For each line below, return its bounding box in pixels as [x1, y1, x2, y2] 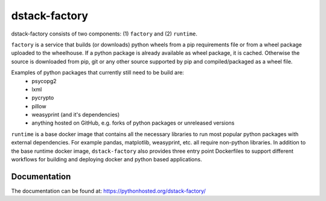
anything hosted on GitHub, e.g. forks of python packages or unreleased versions [31, 119, 235, 126]
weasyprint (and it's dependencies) [31, 111, 120, 119]
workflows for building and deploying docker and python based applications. [11, 156, 202, 163]
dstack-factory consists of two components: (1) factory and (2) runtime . [11, 30, 197, 37]
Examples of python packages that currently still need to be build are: [11, 69, 184, 76]
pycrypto [31, 94, 54, 102]
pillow [31, 102, 46, 110]
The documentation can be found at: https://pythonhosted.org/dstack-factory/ [11, 187, 206, 194]
